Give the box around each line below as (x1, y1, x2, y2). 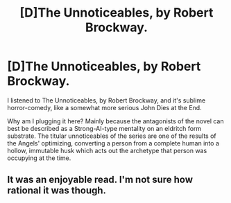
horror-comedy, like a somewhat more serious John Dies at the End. (7, 103, 203, 112)
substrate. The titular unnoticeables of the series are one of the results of (7, 132, 216, 140)
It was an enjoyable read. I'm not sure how (7, 174, 193, 186)
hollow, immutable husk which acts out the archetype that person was (7, 146, 207, 155)
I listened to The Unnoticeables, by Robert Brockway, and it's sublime (7, 96, 206, 105)
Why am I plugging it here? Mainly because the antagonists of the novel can (7, 116, 224, 125)
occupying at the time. (7, 154, 71, 162)
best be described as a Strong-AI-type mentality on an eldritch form (7, 124, 202, 132)
